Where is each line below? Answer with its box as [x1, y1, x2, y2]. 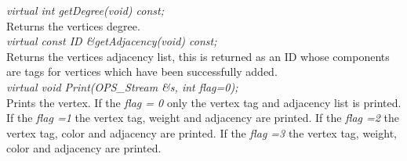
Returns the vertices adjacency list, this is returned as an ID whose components [6, 48, 390, 64]
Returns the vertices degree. [6, 17, 140, 34]
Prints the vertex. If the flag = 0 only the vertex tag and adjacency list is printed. [6, 94, 402, 110]
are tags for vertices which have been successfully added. [6, 63, 278, 80]
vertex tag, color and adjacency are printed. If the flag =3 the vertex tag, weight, [6, 124, 397, 141]
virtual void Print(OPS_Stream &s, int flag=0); [6, 78, 238, 95]
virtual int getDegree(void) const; [6, 2, 164, 18]
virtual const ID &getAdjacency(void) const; [6, 33, 217, 49]
